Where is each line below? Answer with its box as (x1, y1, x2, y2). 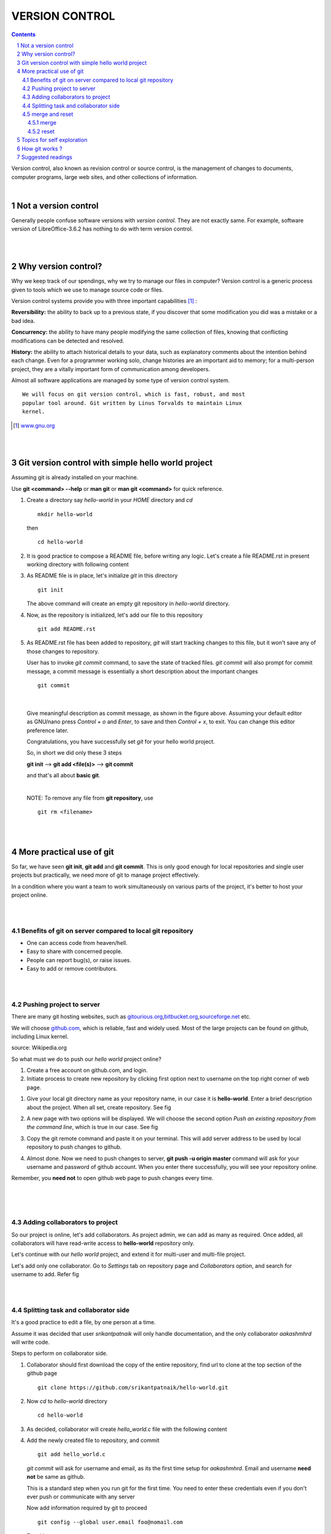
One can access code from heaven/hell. (26, 939, 128, 947)
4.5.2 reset (28, 128, 55, 135)
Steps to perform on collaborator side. (11, 1350, 108, 1357)
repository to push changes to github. (26, 1143, 122, 1150)
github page (26, 1370, 58, 1377)
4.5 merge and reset (22, 110, 74, 118)
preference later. (26, 727, 69, 734)
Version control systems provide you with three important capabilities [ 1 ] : (11, 297, 197, 304)
